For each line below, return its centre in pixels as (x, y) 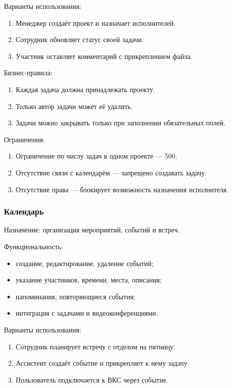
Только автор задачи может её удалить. (74, 106)
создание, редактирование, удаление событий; (85, 263)
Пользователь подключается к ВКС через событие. (92, 379)
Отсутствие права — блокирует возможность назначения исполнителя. (122, 189)
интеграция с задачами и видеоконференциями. (87, 313)
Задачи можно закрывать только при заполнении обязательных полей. (120, 123)
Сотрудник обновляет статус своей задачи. (80, 39)
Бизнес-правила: (28, 73)
